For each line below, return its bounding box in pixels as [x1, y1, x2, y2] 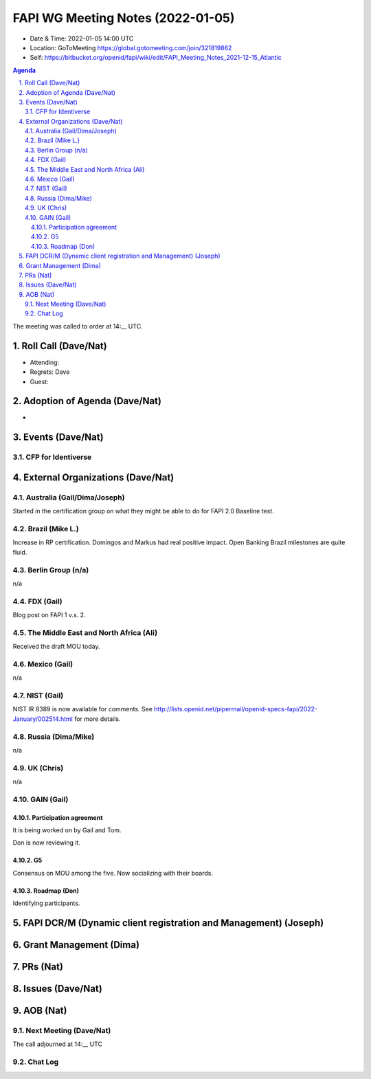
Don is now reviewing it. [12, 838, 80, 847]
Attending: [30, 358, 60, 366]
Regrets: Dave [30, 368, 70, 376]
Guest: [30, 377, 49, 386]
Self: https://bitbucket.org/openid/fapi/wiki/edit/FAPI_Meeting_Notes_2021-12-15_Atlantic [30, 54, 282, 62]
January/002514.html [12, 715, 74, 723]
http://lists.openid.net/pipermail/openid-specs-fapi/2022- [153, 705, 318, 713]
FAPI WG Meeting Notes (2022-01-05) [12, 10, 235, 25]
